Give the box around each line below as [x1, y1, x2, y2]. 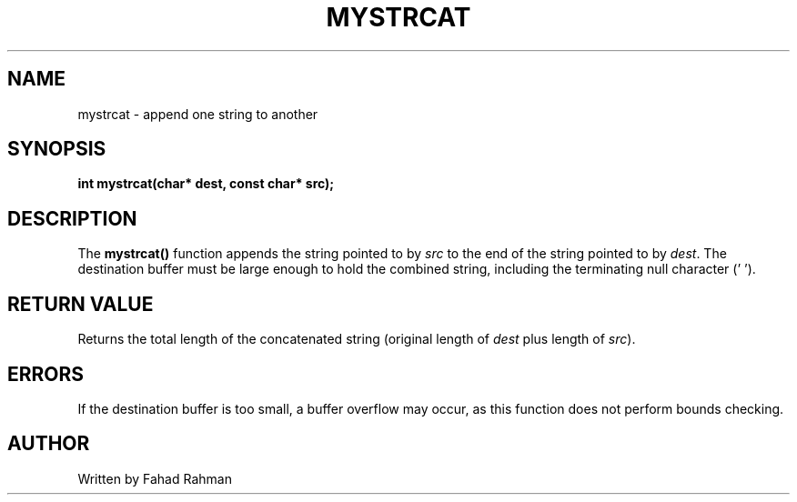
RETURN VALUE [7, 292, 154, 316]
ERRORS [7, 362, 85, 386]
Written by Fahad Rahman [77, 470, 232, 487]
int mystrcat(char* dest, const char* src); [77, 176, 335, 192]
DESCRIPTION [7, 206, 137, 230]
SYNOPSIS [7, 137, 106, 161]
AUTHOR [7, 432, 90, 456]
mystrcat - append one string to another [77, 105, 318, 122]
